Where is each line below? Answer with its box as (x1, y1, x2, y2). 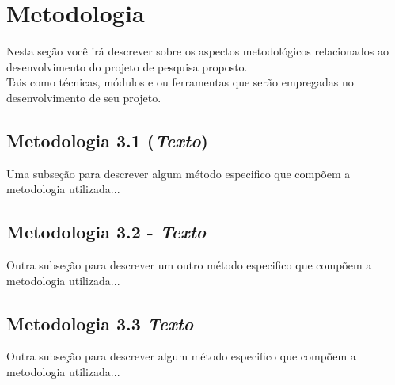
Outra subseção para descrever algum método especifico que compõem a (6, 348, 356, 364)
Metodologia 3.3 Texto (6, 311, 194, 335)
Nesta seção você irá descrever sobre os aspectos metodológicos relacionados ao (6, 43, 389, 59)
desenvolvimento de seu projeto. (6, 89, 161, 105)
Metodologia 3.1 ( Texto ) (6, 128, 208, 152)
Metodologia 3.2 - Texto (6, 219, 207, 244)
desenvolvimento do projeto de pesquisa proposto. (6, 58, 248, 74)
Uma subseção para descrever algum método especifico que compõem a (6, 165, 351, 181)
